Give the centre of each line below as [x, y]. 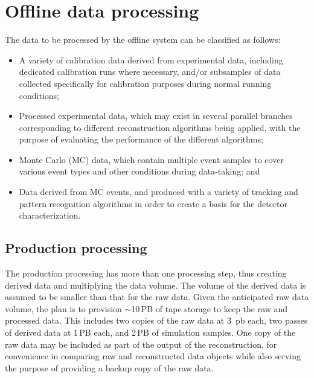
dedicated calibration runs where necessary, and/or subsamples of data [150, 72]
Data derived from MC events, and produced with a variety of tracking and [159, 192]
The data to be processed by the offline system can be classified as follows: [143, 40]
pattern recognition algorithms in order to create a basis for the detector [153, 203]
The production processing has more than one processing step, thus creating [146, 273]
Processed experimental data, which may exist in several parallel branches [156, 116]
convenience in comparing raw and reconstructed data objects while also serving [153, 356]
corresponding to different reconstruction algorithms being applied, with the [160, 127]
